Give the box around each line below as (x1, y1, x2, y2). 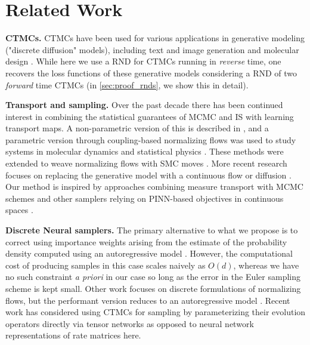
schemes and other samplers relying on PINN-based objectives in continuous (5, 192, 284, 204)
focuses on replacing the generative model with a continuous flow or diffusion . (5, 168, 292, 181)
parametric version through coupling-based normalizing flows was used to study (5, 133, 296, 146)
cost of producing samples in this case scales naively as (5, 258, 206, 271)
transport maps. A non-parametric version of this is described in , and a (5, 122, 269, 134)
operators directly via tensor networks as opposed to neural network (5, 317, 254, 329)
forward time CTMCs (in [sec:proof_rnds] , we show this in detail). (5, 78, 249, 91)
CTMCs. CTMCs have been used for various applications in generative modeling (5, 32, 305, 44)
